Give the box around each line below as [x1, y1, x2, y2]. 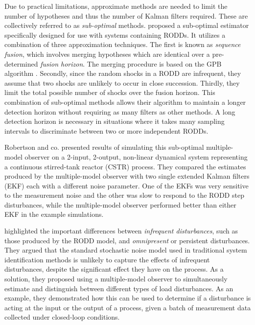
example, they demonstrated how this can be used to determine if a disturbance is [4, 293, 251, 303]
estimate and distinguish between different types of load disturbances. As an [4, 283, 233, 293]
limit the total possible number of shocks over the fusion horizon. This [4, 87, 215, 97]
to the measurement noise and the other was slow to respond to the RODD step [4, 190, 244, 200]
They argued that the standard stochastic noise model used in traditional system [4, 245, 247, 255]
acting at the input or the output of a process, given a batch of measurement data [4, 302, 251, 312]
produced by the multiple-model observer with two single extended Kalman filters [4, 171, 250, 181]
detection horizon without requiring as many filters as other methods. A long [4, 106, 235, 116]
